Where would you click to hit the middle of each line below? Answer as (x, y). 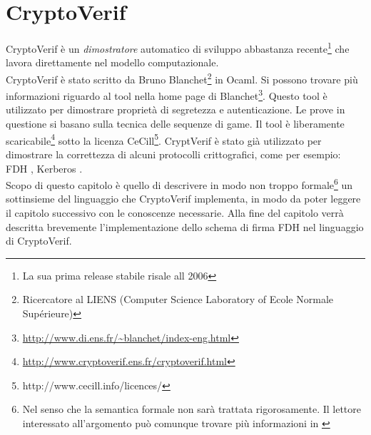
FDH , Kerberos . (44, 168)
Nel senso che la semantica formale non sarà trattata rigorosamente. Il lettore (192, 409)
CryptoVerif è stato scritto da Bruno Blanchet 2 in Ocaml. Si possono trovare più (182, 78)
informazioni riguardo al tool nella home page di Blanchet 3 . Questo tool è (167, 94)
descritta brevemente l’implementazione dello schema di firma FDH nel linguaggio (185, 226)
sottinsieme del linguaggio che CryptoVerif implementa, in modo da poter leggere (183, 199)
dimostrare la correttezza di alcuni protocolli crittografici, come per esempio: (173, 154)
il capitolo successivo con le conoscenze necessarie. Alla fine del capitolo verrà (175, 212)
